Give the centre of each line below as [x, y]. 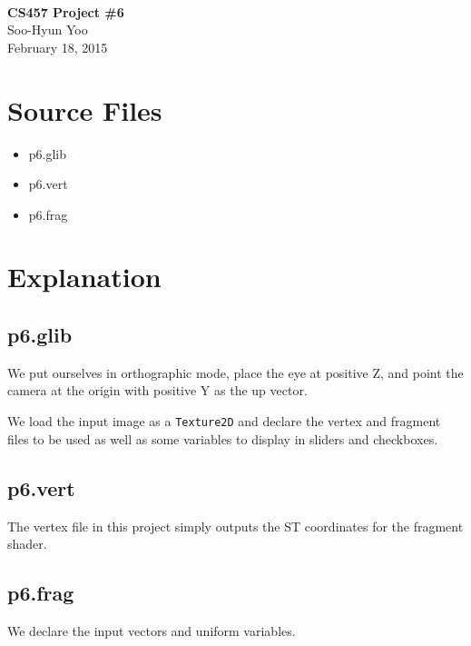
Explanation [84, 277]
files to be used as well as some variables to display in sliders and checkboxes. [223, 438]
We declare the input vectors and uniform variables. [152, 630]
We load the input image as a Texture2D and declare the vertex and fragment [224, 421]
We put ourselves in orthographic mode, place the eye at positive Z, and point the [235, 372]
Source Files [85, 109]
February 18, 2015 [58, 47]
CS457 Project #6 [66, 11]
